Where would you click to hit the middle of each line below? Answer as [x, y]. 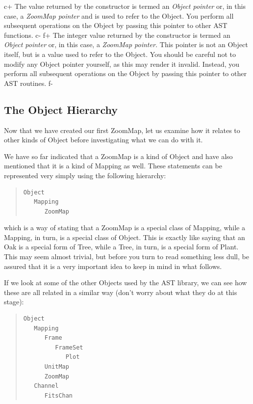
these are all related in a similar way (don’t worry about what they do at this [121, 292]
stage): [14, 302]
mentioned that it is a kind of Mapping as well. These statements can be [113, 166]
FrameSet [69, 347]
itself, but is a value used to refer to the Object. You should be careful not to [120, 54]
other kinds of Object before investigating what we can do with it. [103, 140]
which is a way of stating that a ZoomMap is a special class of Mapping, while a [125, 228]
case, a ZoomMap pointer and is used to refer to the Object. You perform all [119, 15]
